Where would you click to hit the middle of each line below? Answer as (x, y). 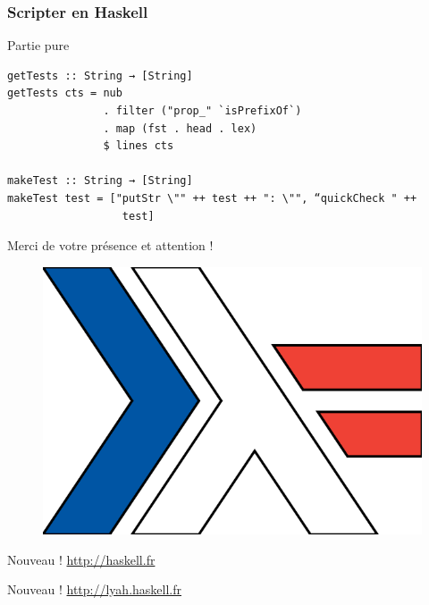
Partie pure (38, 45)
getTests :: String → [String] (100, 76)
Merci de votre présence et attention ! (110, 245)
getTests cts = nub (65, 93)
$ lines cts (139, 146)
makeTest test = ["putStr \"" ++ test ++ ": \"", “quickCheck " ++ (212, 198)
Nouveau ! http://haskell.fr (81, 559)
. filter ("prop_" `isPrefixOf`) (202, 111)
